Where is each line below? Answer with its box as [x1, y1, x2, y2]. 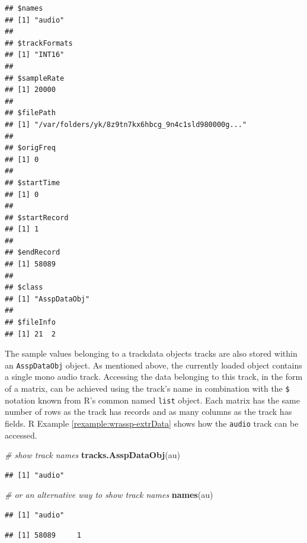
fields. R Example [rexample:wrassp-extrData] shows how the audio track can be [5, 417, 299, 429]
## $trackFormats [5, 39, 73, 47]
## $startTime [5, 178, 60, 187]
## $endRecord [5, 248, 60, 257]
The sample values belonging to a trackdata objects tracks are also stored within [5, 347, 298, 360]
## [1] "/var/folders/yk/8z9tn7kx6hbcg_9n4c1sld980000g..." [5, 120, 247, 129]
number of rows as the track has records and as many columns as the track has [5, 405, 292, 418]
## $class [5, 283, 43, 292]
